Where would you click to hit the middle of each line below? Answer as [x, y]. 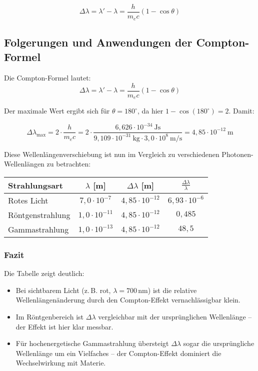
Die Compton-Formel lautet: [47, 78]
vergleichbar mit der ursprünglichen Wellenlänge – [175, 316]
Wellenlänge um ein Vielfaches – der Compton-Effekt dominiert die [118, 353]
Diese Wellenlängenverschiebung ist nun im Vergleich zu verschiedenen [112, 154]
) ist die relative [172, 290]
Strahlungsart [35, 185]
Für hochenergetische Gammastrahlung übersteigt [92, 343]
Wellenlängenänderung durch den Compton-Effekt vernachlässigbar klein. [128, 300]
